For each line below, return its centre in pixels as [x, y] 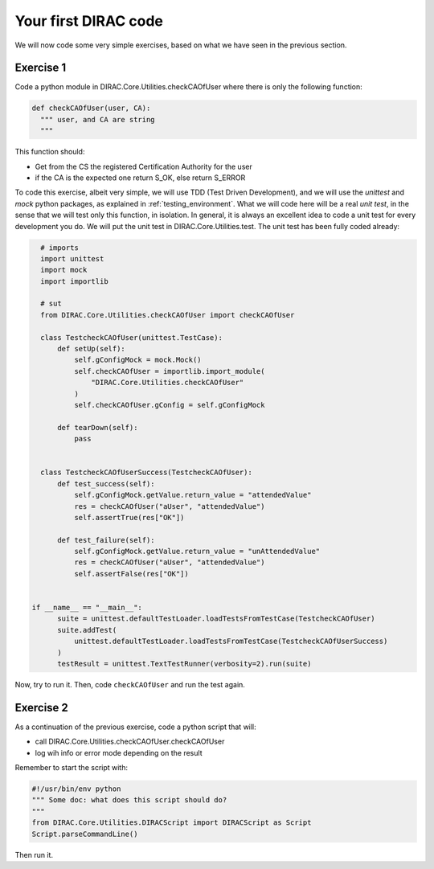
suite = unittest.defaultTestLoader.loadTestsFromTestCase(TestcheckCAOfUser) [216, 619]
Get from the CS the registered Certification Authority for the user [143, 166]
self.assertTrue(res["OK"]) [129, 517]
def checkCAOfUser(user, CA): [91, 108]
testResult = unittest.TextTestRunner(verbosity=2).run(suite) [184, 664]
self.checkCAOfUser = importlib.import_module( [169, 371]
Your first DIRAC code [89, 21]
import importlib [74, 281]
